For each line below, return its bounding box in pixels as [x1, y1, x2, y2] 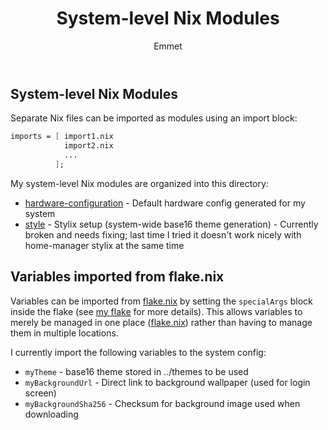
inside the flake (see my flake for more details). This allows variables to [10, 305, 303, 317]
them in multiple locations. [10, 327, 119, 339]
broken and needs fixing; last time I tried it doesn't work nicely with [24, 228, 302, 241]
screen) [24, 387, 57, 399]
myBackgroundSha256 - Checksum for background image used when [24, 397, 301, 409]
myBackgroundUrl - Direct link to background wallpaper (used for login [24, 376, 311, 388]
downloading [24, 408, 79, 420]
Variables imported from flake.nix [10, 268, 225, 286]
